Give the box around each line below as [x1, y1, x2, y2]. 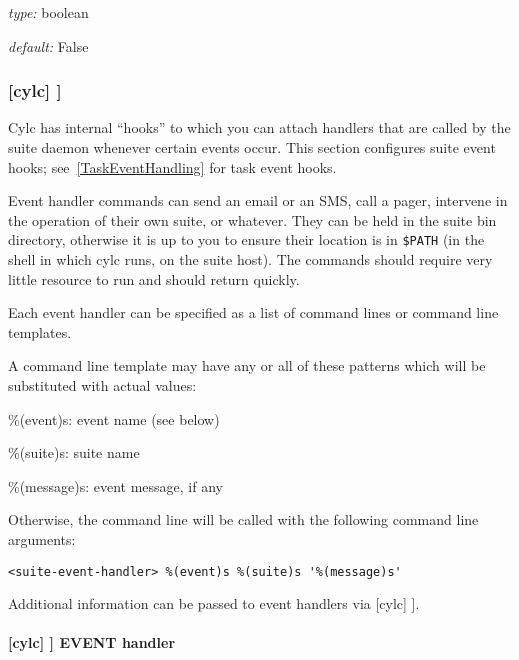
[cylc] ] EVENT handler [8, 632, 176, 653]
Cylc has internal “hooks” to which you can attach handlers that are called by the [8, 117, 511, 138]
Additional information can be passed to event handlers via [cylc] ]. [8, 593, 420, 614]
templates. [8, 321, 72, 342]
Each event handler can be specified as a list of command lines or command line [8, 302, 499, 323]
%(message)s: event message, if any [8, 475, 223, 496]
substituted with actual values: [8, 375, 197, 395]
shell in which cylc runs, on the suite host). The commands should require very [8, 249, 493, 270]
